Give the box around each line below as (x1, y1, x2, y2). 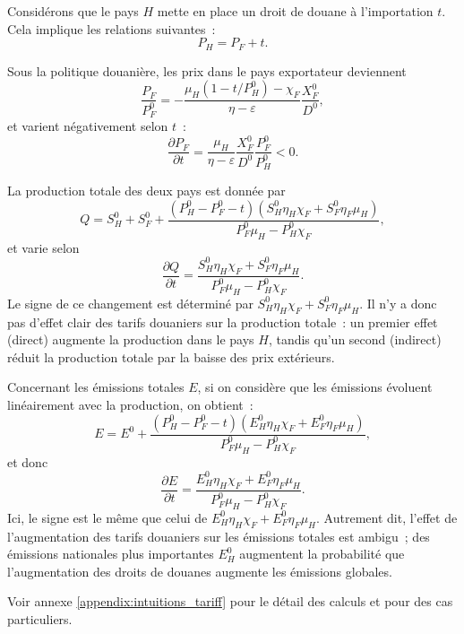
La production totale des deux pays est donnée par (7, 181, 286, 200)
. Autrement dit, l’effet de (316, 508, 458, 526)
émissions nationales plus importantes (7, 544, 214, 563)
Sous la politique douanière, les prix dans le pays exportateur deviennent (7, 61, 407, 80)
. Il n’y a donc (359, 293, 437, 312)
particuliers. (7, 610, 73, 629)
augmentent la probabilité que (239, 544, 405, 563)
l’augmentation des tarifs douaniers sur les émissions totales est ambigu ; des (7, 526, 430, 545)
